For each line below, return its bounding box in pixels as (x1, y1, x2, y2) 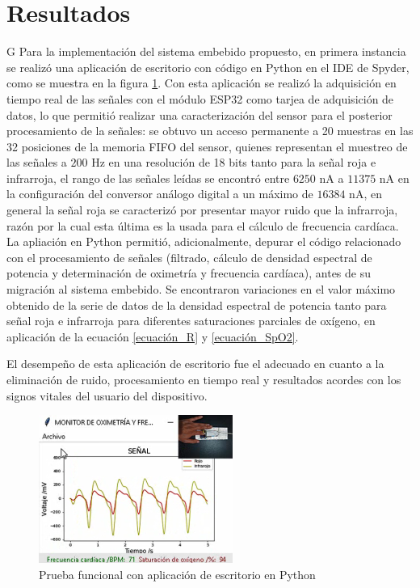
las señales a (6, 154, 67, 171)
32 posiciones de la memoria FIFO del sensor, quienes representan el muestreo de (6, 137, 408, 154)
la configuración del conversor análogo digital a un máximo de (6, 185, 313, 202)
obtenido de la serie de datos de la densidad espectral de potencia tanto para (6, 296, 387, 313)
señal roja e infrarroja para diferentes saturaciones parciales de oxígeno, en (6, 312, 376, 329)
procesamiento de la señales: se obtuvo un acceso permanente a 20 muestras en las (6, 122, 414, 139)
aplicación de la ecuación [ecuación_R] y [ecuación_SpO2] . (6, 328, 299, 345)
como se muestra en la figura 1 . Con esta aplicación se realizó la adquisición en (6, 74, 397, 91)
